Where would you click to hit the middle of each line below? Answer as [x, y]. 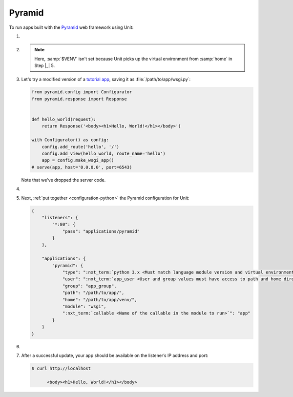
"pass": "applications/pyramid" [101, 231]
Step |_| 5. [45, 65]
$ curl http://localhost [61, 368]
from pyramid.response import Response [79, 99]
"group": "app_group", [89, 286]
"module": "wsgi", [84, 306]
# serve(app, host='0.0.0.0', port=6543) [82, 167]
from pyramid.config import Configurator [82, 92]
